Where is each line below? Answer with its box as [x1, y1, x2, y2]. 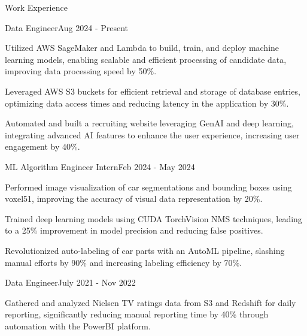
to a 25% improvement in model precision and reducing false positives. [5, 224, 263, 237]
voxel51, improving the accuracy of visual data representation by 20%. [5, 192, 263, 205]
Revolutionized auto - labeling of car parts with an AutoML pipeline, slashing [5, 244, 285, 256]
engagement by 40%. [5, 140, 80, 153]
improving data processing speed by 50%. [5, 65, 157, 77]
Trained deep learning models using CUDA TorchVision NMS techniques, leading [5, 212, 302, 225]
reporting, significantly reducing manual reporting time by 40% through [5, 308, 269, 320]
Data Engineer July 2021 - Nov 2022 [5, 276, 136, 289]
